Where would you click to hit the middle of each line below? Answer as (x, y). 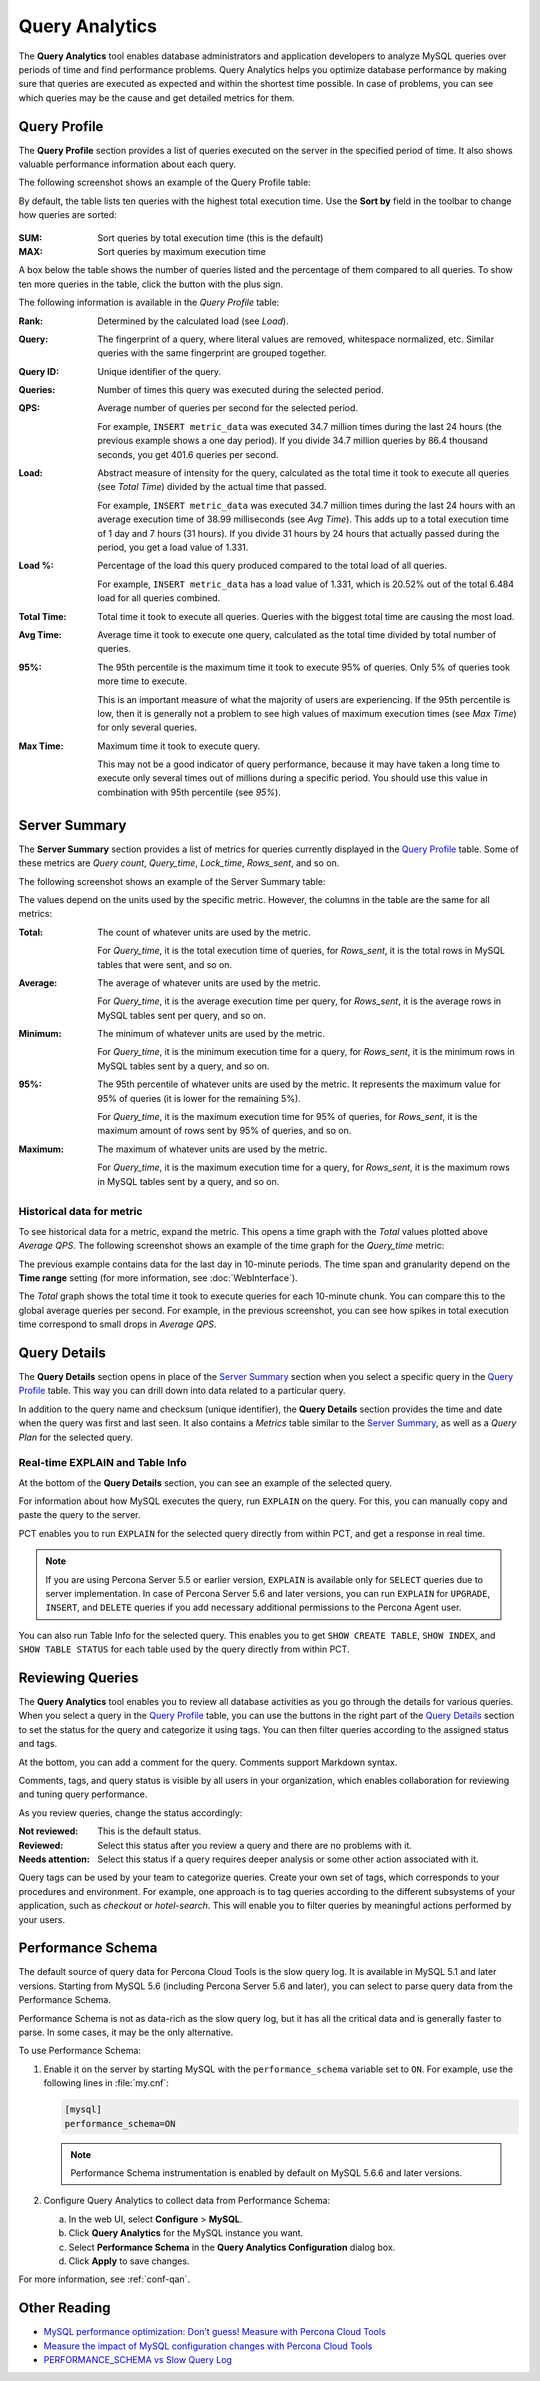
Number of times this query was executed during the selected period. (240, 390)
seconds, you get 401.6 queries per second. (188, 454)
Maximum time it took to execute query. (179, 746)
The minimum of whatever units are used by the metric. (211, 1034)
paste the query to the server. (79, 1515)
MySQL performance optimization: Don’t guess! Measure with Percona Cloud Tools (215, 2332)
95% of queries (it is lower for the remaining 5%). (199, 1098)
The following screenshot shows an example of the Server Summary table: (172, 881)
